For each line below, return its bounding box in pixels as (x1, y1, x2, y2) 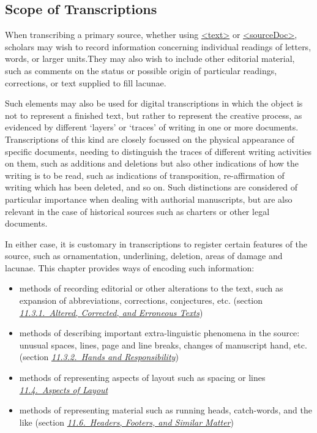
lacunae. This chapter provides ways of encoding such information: (5, 261, 255, 274)
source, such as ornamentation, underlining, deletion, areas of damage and (5, 249, 283, 262)
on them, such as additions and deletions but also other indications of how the (5, 157, 299, 170)
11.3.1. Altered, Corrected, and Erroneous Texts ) (19, 306, 203, 318)
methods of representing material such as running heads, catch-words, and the (19, 404, 313, 416)
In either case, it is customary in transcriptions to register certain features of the (5, 237, 307, 250)
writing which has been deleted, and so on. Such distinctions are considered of (5, 181, 298, 194)
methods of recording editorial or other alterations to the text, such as (19, 282, 283, 295)
